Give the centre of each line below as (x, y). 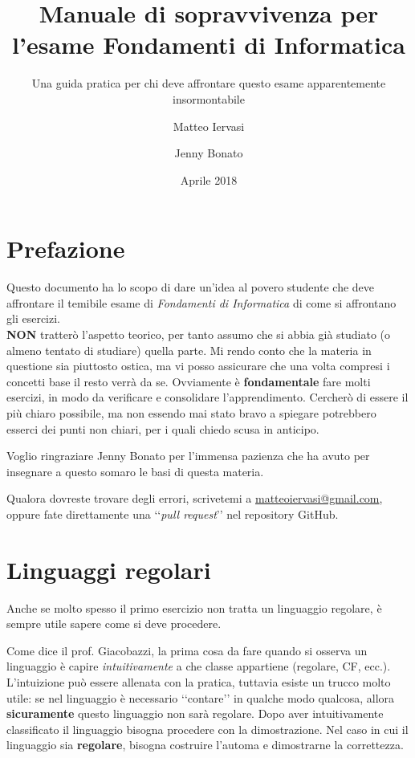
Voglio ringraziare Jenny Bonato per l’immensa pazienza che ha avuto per (188, 456)
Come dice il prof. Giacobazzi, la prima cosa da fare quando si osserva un (187, 650)
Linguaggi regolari (109, 569)
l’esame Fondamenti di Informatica (209, 45)
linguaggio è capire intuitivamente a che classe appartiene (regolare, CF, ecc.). (199, 666)
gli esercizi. (33, 318)
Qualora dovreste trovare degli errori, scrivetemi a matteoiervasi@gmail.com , (195, 498)
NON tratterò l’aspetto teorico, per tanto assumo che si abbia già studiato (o (199, 334)
